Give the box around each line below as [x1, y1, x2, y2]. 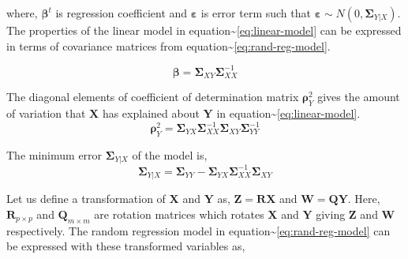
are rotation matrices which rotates [94, 205, 264, 222]
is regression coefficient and [55, 5, 188, 21]
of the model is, [132, 146, 208, 163]
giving [316, 205, 346, 222]
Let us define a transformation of [6, 190, 166, 207]
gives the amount [317, 88, 400, 105]
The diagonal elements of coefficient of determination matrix [6, 88, 299, 105]
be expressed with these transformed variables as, [6, 238, 245, 254]
